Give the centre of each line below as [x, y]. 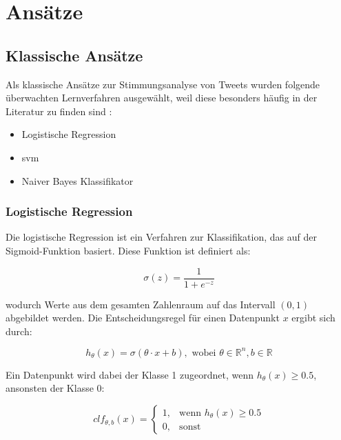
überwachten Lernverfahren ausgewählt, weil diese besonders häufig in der [162, 98]
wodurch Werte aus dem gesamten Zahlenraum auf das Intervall [141, 304]
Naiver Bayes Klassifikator [77, 180]
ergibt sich [313, 318]
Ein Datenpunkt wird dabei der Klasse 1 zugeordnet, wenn [130, 374]
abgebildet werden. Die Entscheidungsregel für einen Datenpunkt [143, 318]
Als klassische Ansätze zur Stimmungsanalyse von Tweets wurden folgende [163, 84]
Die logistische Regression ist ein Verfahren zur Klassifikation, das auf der [161, 237]
